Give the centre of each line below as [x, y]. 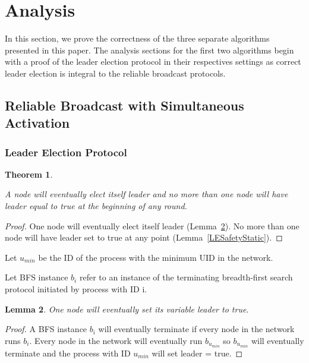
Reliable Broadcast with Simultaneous [124, 105]
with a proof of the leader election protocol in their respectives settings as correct [153, 61]
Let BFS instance [37, 277]
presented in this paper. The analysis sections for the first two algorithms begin [149, 50]
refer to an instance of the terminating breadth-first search [186, 277]
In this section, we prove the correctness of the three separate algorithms [137, 38]
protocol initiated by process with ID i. [76, 289]
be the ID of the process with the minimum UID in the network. [156, 257]
